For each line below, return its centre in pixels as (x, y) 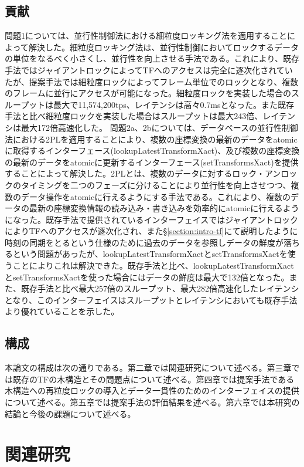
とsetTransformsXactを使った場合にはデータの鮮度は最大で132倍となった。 (147, 277)
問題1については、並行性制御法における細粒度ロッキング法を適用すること (146, 35)
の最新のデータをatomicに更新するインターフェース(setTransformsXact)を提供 (152, 162)
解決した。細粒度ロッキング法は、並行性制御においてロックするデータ (164, 47)
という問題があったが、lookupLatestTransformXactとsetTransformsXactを (150, 254)
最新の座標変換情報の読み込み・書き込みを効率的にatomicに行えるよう (164, 208)
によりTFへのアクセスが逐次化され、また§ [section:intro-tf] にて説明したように (151, 231)
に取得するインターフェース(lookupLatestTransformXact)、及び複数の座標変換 (152, 150)
